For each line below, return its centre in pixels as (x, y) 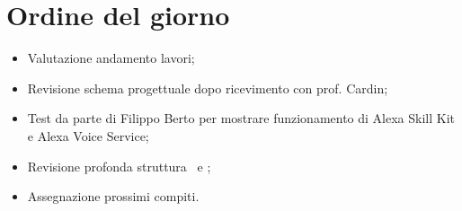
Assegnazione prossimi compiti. (113, 196)
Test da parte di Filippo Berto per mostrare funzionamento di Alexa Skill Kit (241, 118)
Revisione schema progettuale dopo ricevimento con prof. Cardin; (208, 88)
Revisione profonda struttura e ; (119, 166)
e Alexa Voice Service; (88, 135)
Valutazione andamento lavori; (111, 58)
